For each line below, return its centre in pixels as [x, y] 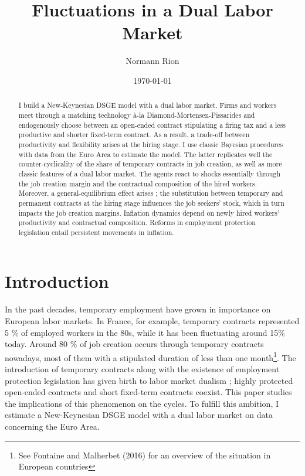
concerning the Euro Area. [52, 426]
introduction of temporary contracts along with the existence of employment [142, 369]
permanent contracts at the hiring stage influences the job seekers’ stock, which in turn [151, 203]
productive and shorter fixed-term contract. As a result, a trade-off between [134, 135]
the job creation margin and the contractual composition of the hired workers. [138, 183]
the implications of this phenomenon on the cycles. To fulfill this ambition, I [142, 403]
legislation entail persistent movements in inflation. [96, 232]
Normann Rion [152, 61]
